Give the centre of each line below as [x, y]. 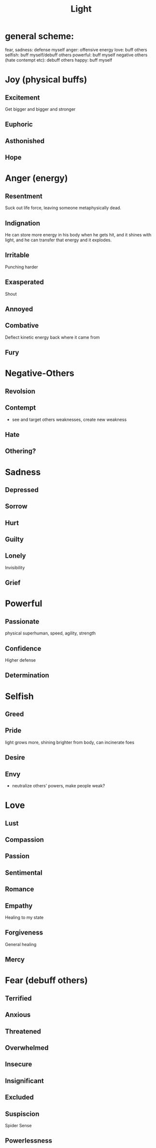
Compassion [25, 840]
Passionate [22, 622]
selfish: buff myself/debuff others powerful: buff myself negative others [76, 55]
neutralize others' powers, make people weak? [58, 786]
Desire [15, 757]
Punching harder [22, 267]
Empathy [19, 906]
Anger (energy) [36, 178]
